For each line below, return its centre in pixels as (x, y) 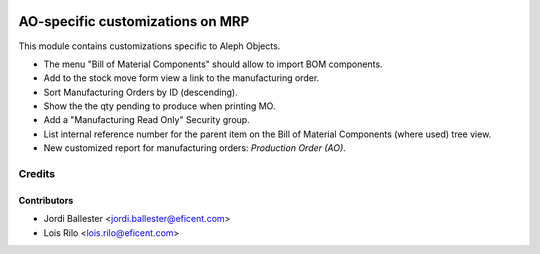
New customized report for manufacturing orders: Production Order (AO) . (195, 148)
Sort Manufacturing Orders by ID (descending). (141, 92)
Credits (36, 174)
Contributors (46, 200)
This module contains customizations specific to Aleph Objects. (149, 46)
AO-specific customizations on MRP (134, 21)
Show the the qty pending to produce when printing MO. (159, 106)
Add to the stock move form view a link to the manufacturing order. (181, 78)
